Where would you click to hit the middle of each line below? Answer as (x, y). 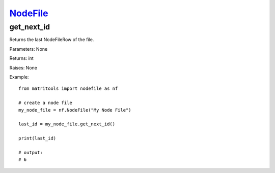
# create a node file (45, 103)
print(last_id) (37, 139)
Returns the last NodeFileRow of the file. (52, 40)
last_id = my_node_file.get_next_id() (67, 124)
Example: (19, 77)
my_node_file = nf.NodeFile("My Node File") (75, 110)
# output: (31, 152)
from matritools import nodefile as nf (68, 89)
